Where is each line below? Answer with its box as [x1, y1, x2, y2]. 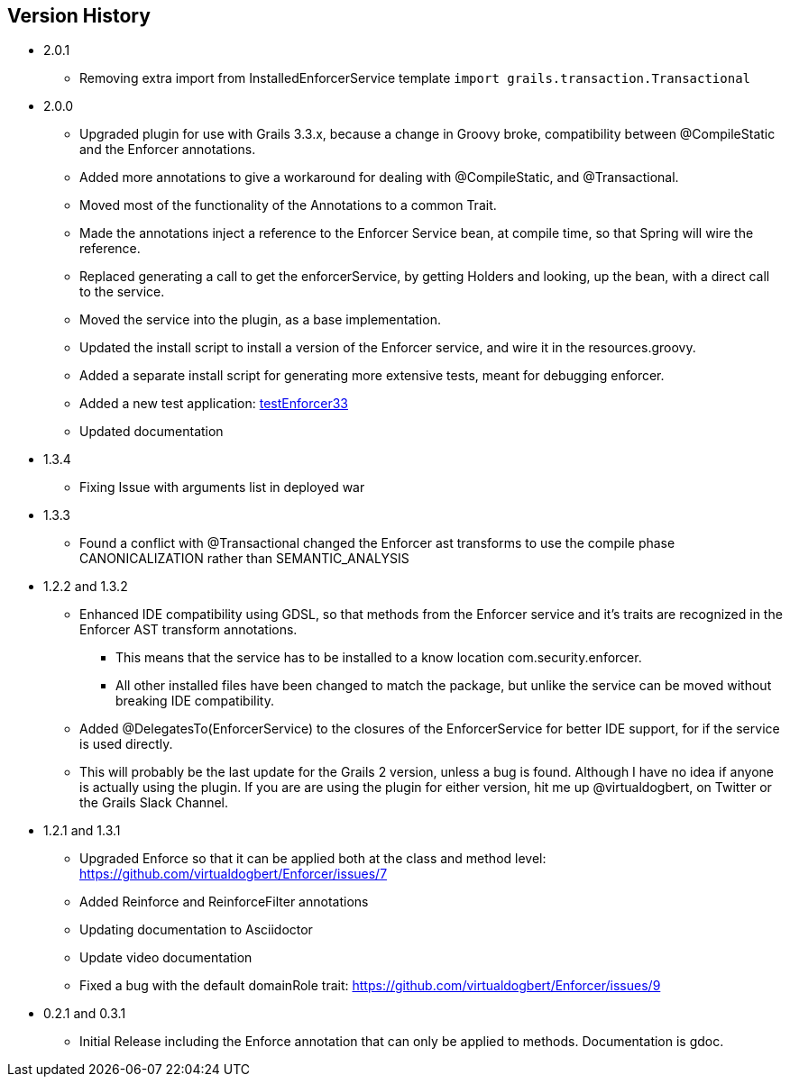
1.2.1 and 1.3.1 [43, 823, 121, 839]
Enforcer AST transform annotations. [79, 622, 298, 638]
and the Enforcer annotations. [79, 141, 256, 158]
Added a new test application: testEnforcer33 [79, 396, 348, 412]
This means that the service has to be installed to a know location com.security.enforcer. [115, 650, 642, 666]
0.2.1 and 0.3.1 [43, 1006, 126, 1022]
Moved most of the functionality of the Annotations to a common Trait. [79, 197, 497, 214]
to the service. [79, 284, 165, 300]
